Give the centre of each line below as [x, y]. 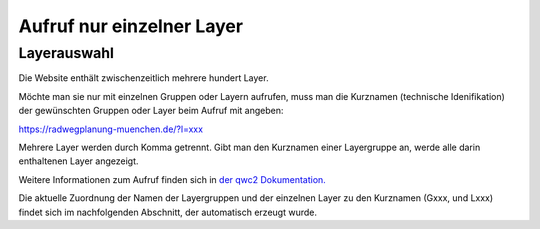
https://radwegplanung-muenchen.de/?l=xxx [111, 129]
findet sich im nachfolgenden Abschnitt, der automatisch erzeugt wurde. [167, 212]
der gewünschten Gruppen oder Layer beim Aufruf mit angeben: [151, 111]
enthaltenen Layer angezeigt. [78, 161]
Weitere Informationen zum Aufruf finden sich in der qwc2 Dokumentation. [172, 179]
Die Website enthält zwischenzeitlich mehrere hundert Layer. [143, 78]
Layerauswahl [66, 53]
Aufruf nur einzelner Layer [131, 26]
